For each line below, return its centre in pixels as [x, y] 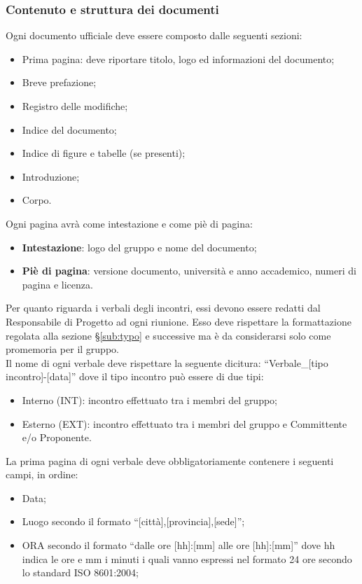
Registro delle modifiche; [75, 106]
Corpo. [37, 200]
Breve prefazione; [59, 82]
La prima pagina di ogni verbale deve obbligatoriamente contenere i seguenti [170, 460]
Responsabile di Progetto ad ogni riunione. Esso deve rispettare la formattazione [179, 321]
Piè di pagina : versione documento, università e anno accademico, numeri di [189, 271]
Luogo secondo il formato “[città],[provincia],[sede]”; [133, 521]
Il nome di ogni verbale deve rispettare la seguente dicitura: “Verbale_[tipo [167, 362]
